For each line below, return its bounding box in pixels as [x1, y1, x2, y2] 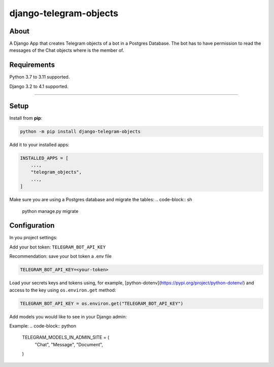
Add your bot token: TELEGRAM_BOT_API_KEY [9, 244, 106, 250]
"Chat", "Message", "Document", [35, 341, 104, 347]
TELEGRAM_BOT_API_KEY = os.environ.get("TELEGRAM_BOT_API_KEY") [20, 301, 184, 306]
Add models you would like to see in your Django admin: [9, 313, 127, 319]
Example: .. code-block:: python [9, 322, 76, 329]
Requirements [9, 61, 55, 69]
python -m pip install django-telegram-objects [20, 128, 141, 134]
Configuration [9, 221, 55, 230]
